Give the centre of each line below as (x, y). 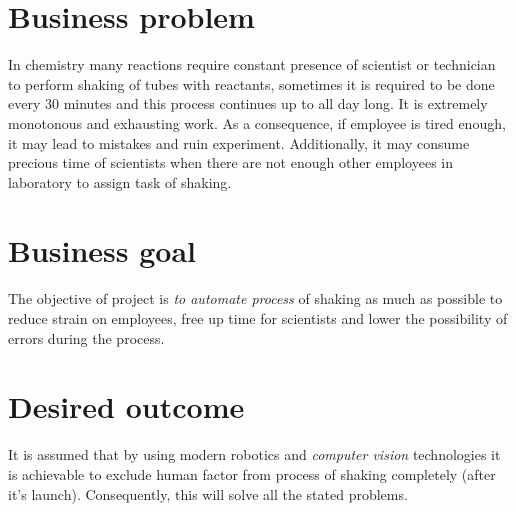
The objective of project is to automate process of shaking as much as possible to (255, 298)
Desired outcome (126, 406)
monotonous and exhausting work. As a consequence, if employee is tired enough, (257, 122)
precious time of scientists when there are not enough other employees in (230, 162)
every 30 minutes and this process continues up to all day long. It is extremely (248, 103)
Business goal (102, 250)
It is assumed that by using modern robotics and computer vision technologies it (254, 454)
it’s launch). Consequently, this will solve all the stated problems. (208, 493)
